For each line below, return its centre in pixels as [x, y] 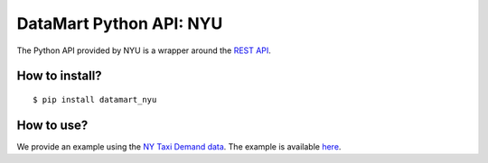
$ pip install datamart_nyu [95, 100]
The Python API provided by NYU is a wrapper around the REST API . [144, 50]
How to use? [52, 125]
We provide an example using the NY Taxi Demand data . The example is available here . [179, 146]
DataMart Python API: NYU [120, 23]
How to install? [60, 76]
